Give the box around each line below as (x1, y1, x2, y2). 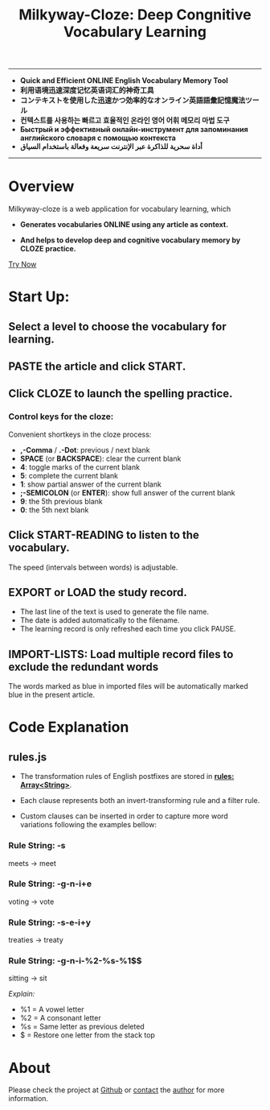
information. (8, 1094, 49, 1104)
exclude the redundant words (8, 660, 159, 673)
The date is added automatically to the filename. (19, 615, 180, 625)
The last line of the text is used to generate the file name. (19, 607, 210, 617)
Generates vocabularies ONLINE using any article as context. (19, 220, 229, 230)
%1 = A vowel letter (19, 1004, 84, 1014)
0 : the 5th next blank (19, 505, 89, 515)
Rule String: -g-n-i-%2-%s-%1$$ (8, 955, 142, 967)
